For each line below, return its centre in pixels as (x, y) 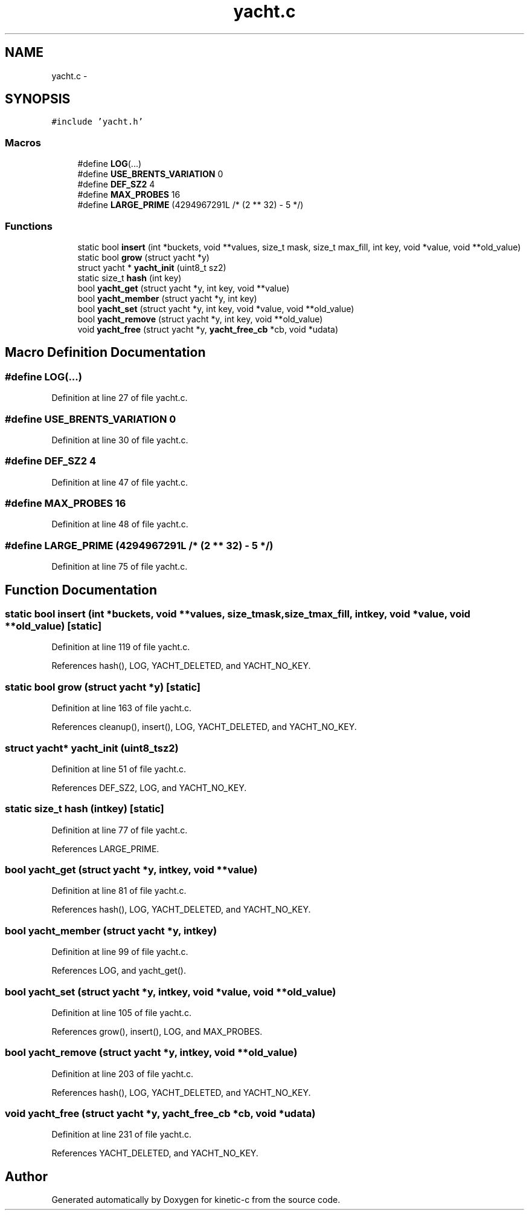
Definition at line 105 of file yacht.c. (121, 1012)
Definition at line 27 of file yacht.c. (120, 398)
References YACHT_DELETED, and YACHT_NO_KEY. (155, 1153)
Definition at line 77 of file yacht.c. (120, 830)
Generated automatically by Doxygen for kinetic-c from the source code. (196, 1200)
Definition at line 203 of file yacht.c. (123, 1073)
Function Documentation (81, 590)
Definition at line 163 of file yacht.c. (122, 708)
